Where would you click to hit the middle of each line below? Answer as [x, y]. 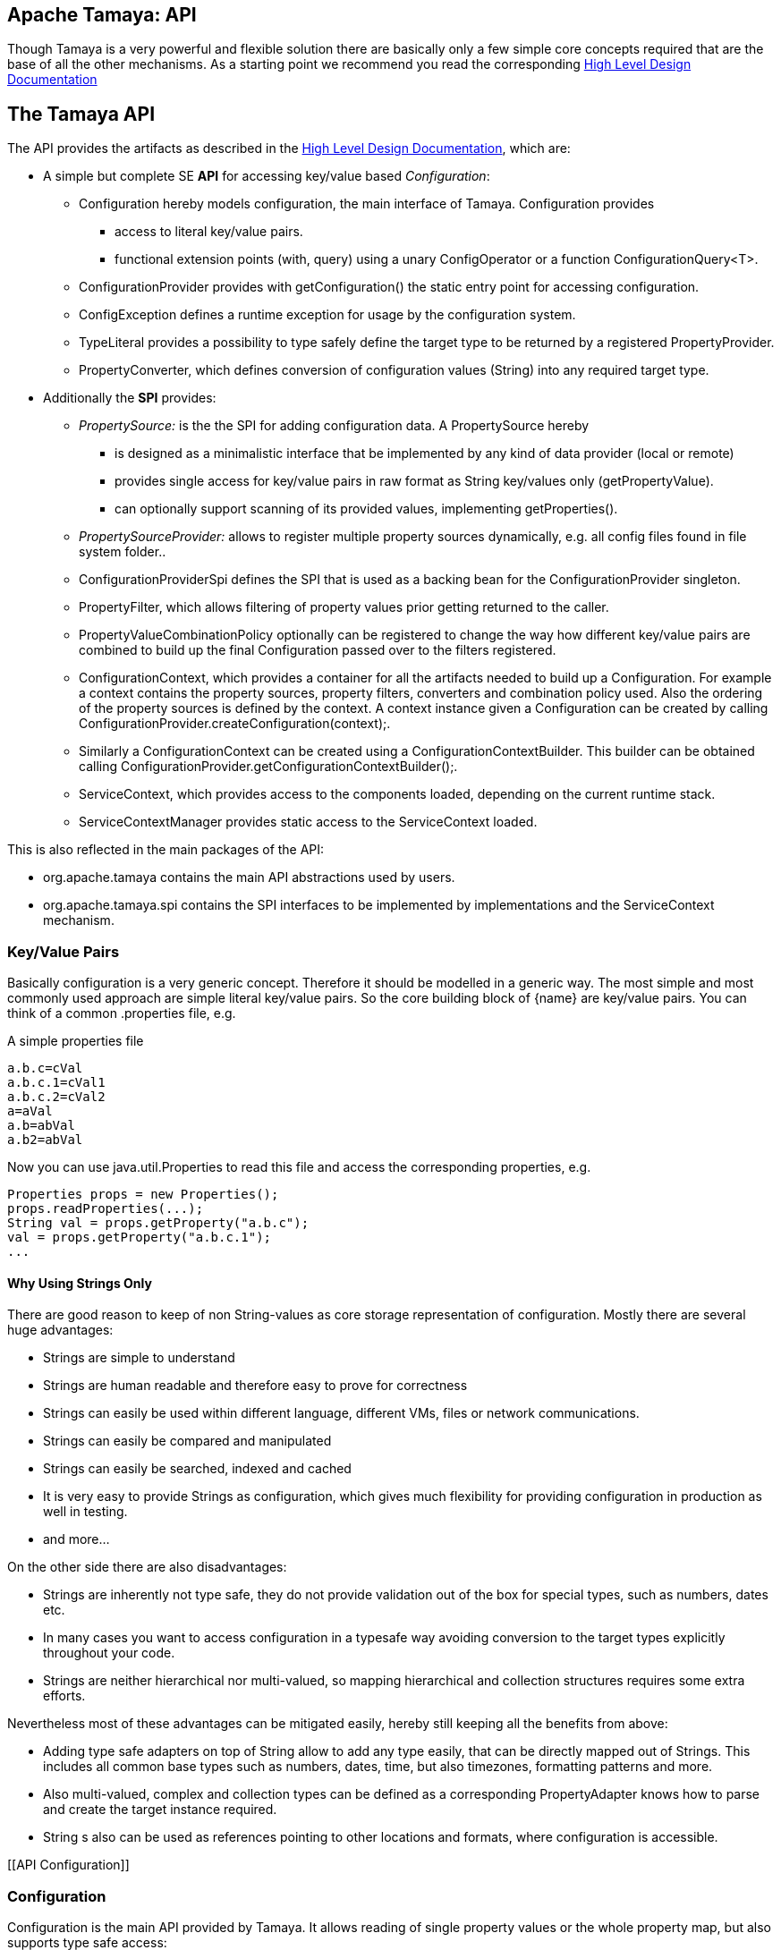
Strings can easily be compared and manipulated [187, 1441]
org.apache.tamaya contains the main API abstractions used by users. [249, 877]
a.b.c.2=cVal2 [56, 1097]
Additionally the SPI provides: [130, 398]
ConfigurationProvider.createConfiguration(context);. [235, 724]
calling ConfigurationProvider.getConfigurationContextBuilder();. [268, 767]
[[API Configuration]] [68, 1865]
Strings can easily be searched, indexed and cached [197, 1469]
